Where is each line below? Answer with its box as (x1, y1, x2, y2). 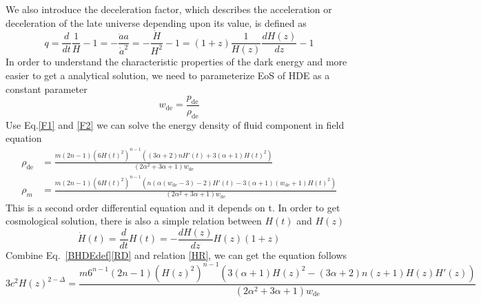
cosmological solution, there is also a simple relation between (6, 213, 262, 228)
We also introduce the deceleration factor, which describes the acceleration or (6, 2, 332, 16)
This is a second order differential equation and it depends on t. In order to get (6, 200, 340, 214)
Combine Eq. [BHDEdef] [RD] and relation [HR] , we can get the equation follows (6, 247, 347, 262)
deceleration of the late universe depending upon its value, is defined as (6, 15, 307, 30)
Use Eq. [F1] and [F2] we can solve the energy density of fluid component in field (6, 117, 345, 132)
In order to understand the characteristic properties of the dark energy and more (6, 54, 347, 69)
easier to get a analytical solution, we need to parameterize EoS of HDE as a (6, 68, 330, 83)
